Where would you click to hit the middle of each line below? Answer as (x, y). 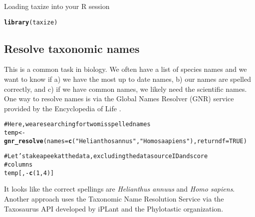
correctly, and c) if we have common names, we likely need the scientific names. (126, 89)
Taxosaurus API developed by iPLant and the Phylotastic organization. (114, 208)
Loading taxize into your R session (57, 6)
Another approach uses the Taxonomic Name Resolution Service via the (114, 198)
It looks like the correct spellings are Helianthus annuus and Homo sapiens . (120, 189)
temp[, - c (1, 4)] (29, 173)
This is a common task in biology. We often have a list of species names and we (126, 69)
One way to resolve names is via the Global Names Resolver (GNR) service (119, 99)
